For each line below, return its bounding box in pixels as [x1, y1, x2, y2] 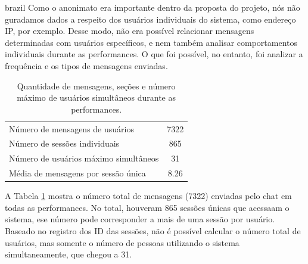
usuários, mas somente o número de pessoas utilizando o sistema [5, 236, 239, 249]
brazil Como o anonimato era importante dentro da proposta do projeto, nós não [5, 1, 300, 13]
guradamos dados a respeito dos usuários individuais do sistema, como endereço [5, 13, 296, 25]
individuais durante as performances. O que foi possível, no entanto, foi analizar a [5, 48, 303, 60]
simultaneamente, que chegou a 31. [5, 248, 132, 260]
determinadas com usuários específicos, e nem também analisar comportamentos [5, 36, 298, 48]
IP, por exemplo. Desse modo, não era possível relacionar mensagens [5, 24, 254, 37]
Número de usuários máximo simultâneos [9, 152, 159, 164]
